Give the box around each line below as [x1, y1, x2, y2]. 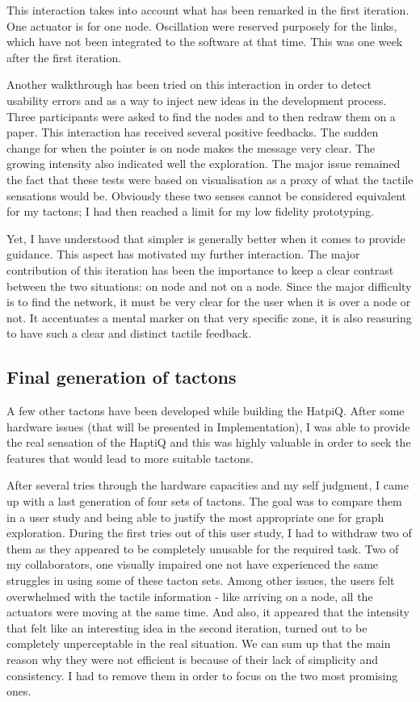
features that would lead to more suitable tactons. [6, 449, 254, 466]
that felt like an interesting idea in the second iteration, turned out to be [6, 619, 367, 636]
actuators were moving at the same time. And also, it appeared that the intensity [6, 603, 409, 620]
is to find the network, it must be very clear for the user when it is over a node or [6, 293, 411, 310]
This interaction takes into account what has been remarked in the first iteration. [6, 2, 409, 18]
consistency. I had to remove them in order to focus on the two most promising [6, 666, 398, 683]
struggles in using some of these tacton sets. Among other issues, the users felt [6, 572, 395, 589]
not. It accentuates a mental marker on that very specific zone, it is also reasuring [6, 309, 412, 326]
